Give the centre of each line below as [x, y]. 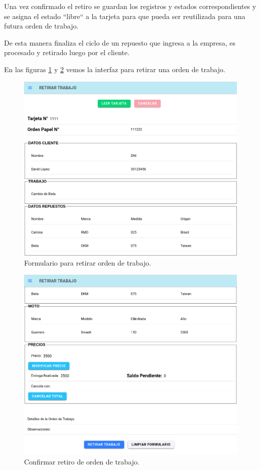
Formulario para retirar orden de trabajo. [88, 262]
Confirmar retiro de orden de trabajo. [82, 461]
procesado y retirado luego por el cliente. [67, 52]
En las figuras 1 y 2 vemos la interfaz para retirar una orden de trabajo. [115, 69]
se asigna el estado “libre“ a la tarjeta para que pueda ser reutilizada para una [125, 16]
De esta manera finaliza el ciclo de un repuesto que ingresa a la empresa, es [120, 42]
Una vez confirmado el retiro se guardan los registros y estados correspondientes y [130, 6]
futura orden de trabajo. [41, 26]
